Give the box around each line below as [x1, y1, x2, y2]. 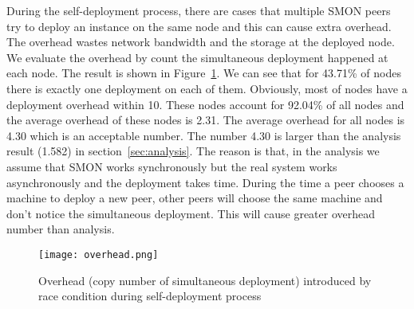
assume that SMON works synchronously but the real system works [6, 158, 337, 174]
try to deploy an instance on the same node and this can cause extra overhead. [6, 18, 392, 34]
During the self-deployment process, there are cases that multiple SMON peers [6, 2, 391, 18]
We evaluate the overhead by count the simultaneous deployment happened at [6, 49, 388, 65]
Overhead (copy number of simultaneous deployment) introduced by [38, 272, 372, 288]
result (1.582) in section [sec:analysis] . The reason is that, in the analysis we [6, 143, 380, 159]
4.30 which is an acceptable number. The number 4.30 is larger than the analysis [6, 127, 401, 143]
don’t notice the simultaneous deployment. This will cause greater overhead [6, 205, 376, 221]
